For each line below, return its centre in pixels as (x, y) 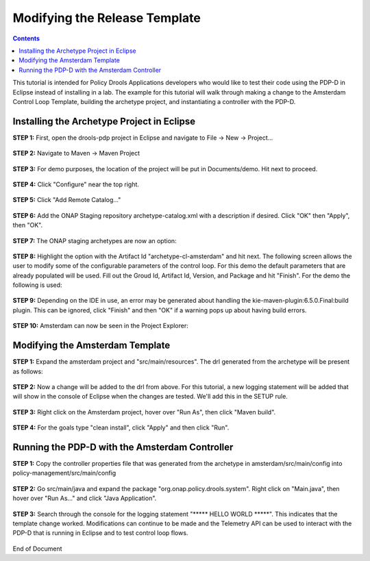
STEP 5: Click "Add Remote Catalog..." (67, 200)
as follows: (28, 371)
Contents (26, 38)
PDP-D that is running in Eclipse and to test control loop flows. (100, 533)
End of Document (37, 549)
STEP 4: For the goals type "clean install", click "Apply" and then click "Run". (121, 427)
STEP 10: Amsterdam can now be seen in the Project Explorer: (100, 326)
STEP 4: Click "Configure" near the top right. (76, 184)
